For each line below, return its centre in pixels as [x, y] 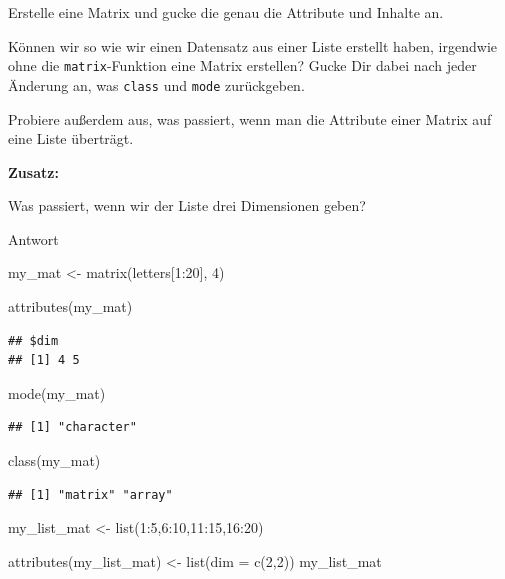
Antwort [33, 238]
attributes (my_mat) [70, 306]
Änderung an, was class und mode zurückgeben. [156, 84]
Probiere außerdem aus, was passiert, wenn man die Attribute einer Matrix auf [250, 118]
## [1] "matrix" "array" [90, 494]
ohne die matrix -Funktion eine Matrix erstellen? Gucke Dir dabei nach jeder [242, 65]
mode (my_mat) [57, 392]
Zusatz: [33, 171]
